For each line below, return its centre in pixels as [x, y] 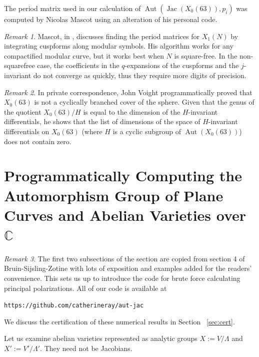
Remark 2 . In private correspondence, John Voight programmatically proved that [128, 92]
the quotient [23, 111]
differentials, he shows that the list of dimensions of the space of [102, 121]
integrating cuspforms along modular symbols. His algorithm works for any [119, 46]
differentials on [27, 131]
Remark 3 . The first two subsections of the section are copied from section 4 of [124, 258]
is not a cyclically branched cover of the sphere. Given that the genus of [144, 102]
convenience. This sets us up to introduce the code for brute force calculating [122, 278]
